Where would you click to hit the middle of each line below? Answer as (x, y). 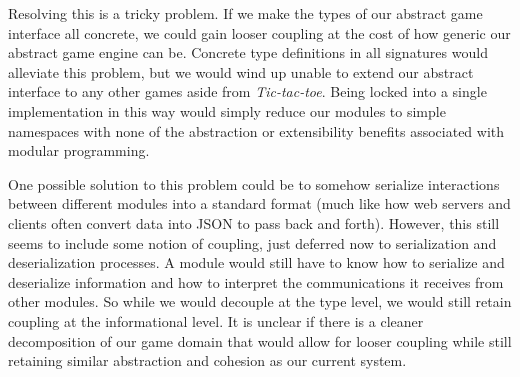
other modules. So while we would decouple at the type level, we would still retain (260, 301)
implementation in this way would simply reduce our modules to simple (227, 110)
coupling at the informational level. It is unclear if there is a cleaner (216, 320)
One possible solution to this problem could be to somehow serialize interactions (254, 183)
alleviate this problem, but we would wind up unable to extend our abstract (241, 71)
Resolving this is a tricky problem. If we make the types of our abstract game (245, 13)
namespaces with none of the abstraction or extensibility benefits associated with (256, 130)
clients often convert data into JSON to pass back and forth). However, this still (254, 222)
